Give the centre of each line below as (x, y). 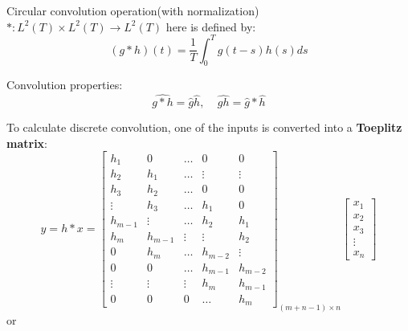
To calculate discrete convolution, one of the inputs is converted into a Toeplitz (204, 127)
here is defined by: (211, 26)
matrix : (27, 143)
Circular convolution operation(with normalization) (133, 10)
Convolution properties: (65, 85)
